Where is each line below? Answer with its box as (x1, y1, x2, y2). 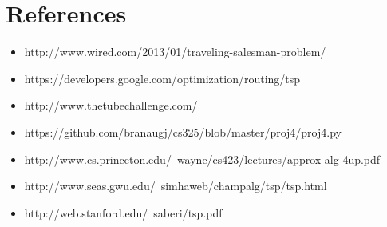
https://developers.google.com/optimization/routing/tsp (24, 70, 301, 86)
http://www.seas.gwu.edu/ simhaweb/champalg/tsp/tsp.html (24, 177, 327, 194)
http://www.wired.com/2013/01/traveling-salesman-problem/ (24, 43, 326, 60)
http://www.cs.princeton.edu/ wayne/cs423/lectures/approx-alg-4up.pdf (24, 150, 381, 167)
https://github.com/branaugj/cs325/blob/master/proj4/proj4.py (24, 123, 342, 140)
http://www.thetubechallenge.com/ (24, 97, 198, 113)
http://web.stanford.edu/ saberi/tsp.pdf (24, 204, 223, 221)
